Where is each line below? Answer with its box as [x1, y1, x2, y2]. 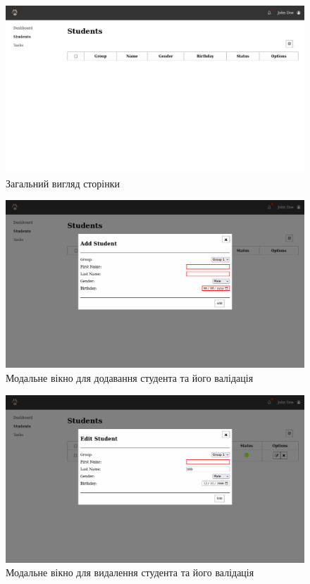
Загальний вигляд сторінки [6, 175, 120, 190]
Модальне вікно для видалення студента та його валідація [6, 565, 254, 580]
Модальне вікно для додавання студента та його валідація [6, 370, 254, 385]
